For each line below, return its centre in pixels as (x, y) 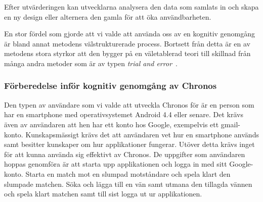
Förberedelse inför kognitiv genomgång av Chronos (111, 86)
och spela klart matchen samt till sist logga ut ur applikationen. (103, 194)
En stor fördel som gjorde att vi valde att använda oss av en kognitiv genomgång (130, 34)
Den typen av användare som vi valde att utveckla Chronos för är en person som (129, 104)
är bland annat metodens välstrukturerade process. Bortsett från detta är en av (127, 43)
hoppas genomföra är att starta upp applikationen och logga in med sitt (116, 164)
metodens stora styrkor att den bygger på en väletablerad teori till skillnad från (127, 53)
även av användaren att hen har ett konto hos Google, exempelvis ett (112, 124)
